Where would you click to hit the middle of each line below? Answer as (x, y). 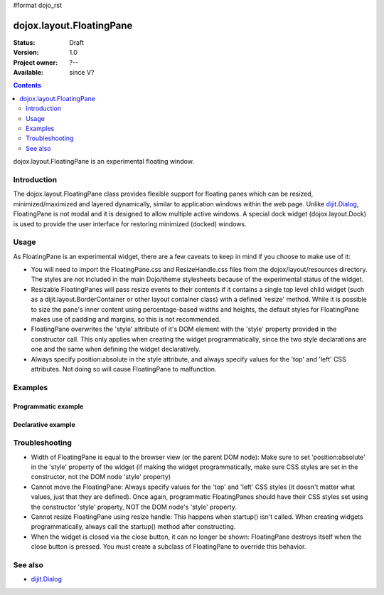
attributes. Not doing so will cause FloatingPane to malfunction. (124, 369)
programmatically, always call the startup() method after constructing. (133, 527)
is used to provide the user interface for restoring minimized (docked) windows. (130, 223)
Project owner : (36, 62)
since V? (82, 73)
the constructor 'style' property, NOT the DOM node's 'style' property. (134, 507)
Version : (26, 53)
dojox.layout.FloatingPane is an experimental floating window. (104, 162)
